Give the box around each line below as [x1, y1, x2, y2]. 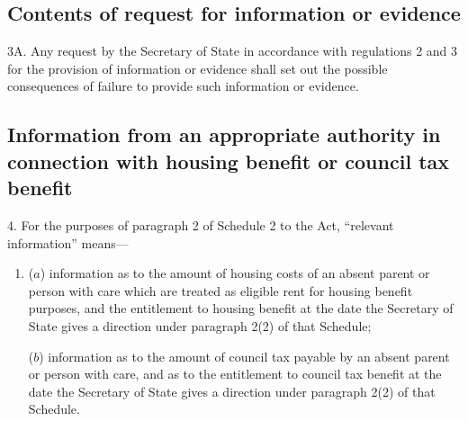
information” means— [7, 233, 129, 252]
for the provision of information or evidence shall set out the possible [7, 58, 388, 77]
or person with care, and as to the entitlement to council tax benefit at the [28, 364, 442, 383]
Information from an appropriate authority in [7, 121, 441, 148]
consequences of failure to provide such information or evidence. [7, 76, 359, 95]
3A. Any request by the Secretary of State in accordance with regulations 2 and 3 [7, 41, 458, 60]
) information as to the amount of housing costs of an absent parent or [40, 264, 430, 282]
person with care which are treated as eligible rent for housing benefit [28, 281, 413, 300]
